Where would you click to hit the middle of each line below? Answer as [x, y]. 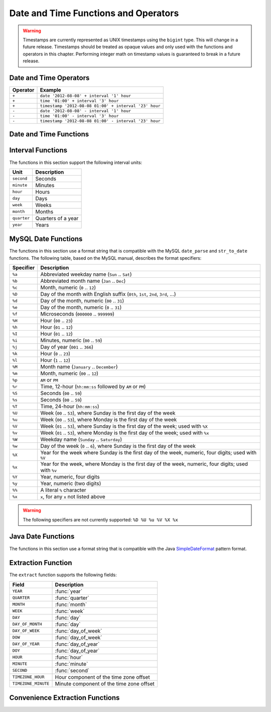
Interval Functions [38, 150]
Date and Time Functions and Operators [94, 13]
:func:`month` [71, 604]
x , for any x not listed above [73, 497]
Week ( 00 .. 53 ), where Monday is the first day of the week [109, 420]
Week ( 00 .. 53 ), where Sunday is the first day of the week [108, 413]
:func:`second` [72, 670]
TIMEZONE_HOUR [28, 677]
